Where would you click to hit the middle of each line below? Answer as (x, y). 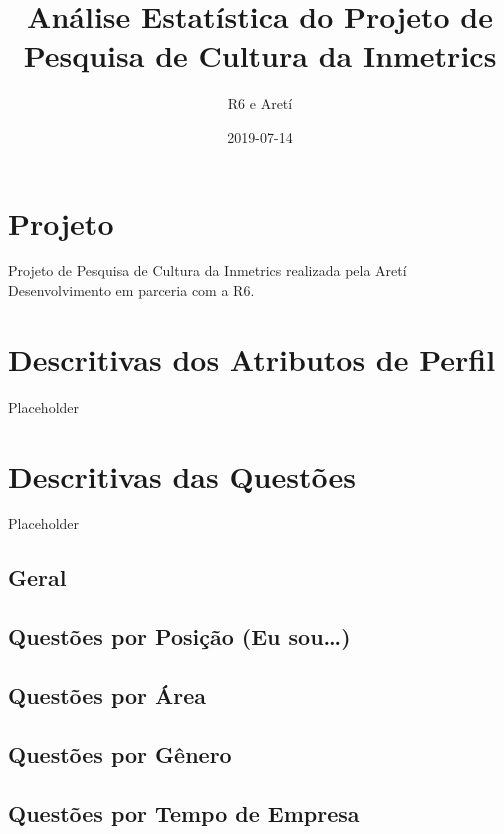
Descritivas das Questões (182, 475)
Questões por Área (107, 695)
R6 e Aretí (260, 103)
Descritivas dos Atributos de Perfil (252, 358)
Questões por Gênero (120, 753)
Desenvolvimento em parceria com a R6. (131, 290)
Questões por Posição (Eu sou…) (179, 636)
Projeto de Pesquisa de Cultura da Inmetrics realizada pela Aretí (207, 270)
